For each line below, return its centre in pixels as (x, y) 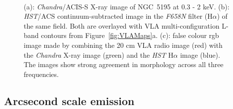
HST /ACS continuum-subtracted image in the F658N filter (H (118, 16)
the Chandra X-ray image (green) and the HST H (99, 54)
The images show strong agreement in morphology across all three (124, 64)
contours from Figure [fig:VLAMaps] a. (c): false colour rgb (130, 35)
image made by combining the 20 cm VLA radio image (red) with (123, 45)
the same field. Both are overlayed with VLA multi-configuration (122, 25)
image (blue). (200, 54)
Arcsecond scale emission (69, 100)
